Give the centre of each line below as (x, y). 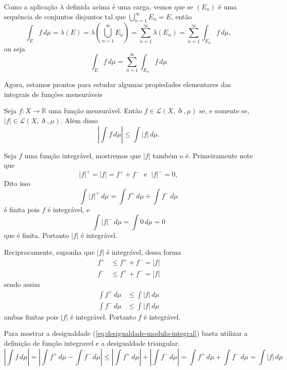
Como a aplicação (31, 6)
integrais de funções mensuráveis (53, 94)
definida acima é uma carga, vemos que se (130, 6)
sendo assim (22, 284)
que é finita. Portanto (37, 235)
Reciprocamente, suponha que (49, 252)
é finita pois (22, 209)
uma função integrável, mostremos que (83, 155)
